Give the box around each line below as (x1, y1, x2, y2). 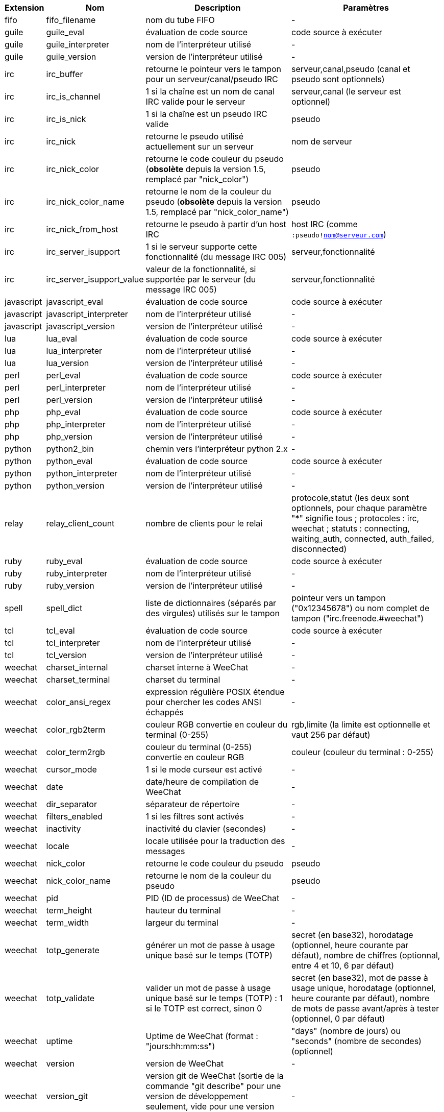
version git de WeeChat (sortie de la (145, 1071, 284, 1081)
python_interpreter (46, 468, 118, 478)
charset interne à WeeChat (145, 662, 249, 672)
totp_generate (46, 945, 100, 955)
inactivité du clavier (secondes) (145, 824, 266, 834)
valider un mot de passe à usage (145, 983, 271, 993)
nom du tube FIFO (145, 15, 215, 25)
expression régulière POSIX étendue (145, 687, 285, 697)
